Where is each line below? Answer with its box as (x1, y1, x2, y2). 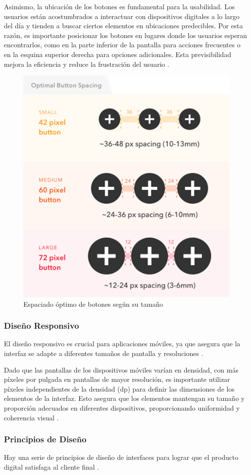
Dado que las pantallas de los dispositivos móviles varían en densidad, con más (4, 364, 238, 375)
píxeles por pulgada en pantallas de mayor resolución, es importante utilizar (4, 374, 230, 384)
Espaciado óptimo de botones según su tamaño (23, 298, 163, 309)
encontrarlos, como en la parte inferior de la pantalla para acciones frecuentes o (4, 40, 241, 50)
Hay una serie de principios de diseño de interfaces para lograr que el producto (4, 452, 238, 462)
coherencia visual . (4, 412, 59, 422)
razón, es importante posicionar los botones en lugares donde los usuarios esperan (4, 30, 247, 40)
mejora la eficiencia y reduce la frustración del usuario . (4, 59, 169, 69)
